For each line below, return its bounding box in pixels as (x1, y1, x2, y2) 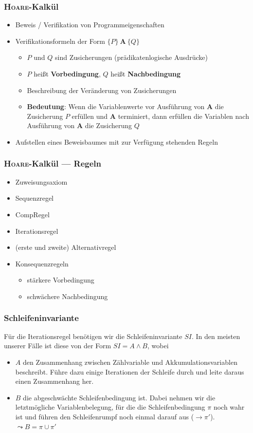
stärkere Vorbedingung (27, 275, 94, 285)
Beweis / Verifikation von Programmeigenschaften (15, 19, 164, 30)
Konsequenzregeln (15, 258, 69, 268)
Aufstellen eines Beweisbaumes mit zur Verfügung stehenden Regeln (15, 136, 218, 147)
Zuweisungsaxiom (15, 176, 68, 187)
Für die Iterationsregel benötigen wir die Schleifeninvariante (4, 331, 182, 341)
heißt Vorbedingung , (34, 69, 101, 78)
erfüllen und (72, 111, 108, 121)
